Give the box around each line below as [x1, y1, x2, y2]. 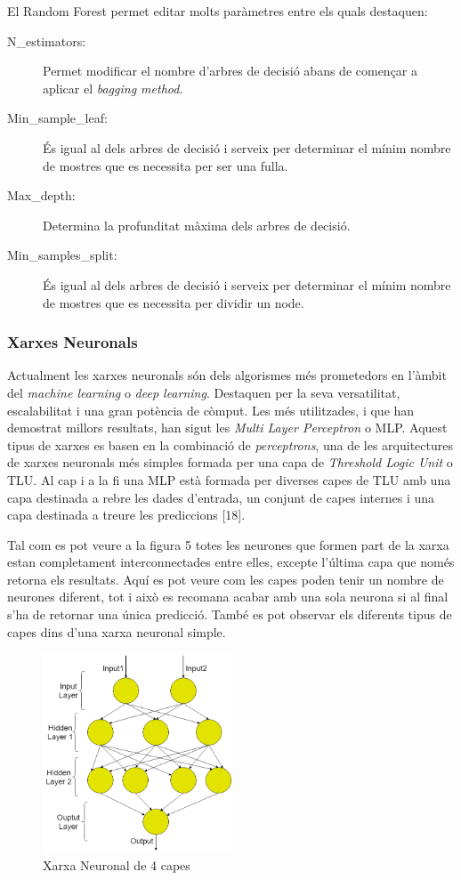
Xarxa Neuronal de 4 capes [43, 856, 190, 875]
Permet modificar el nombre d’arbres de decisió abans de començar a [43, 61, 418, 80]
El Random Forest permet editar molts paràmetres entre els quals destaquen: [7, 2, 428, 20]
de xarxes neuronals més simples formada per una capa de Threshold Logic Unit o [7, 453, 453, 472]
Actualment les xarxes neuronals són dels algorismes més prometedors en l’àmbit [7, 366, 447, 384]
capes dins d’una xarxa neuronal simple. [7, 622, 226, 641]
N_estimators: [7, 31, 86, 50]
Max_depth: [7, 186, 76, 205]
